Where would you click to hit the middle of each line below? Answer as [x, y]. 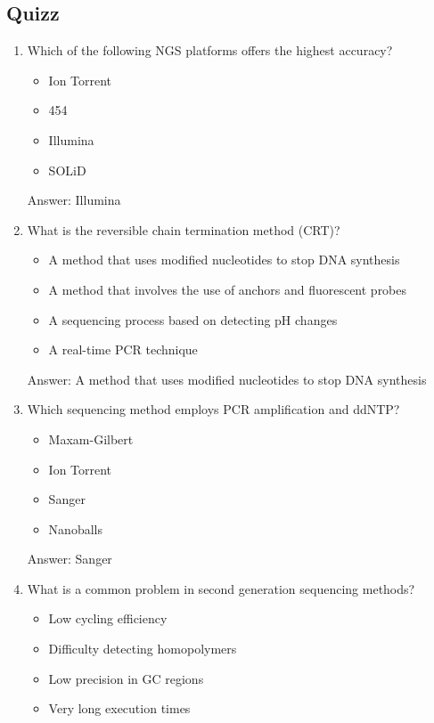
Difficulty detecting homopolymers [143, 649]
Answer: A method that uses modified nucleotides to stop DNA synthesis [227, 379]
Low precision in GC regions [126, 678]
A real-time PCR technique [123, 349]
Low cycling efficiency [108, 618]
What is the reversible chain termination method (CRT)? [184, 229]
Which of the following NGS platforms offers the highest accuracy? [210, 50]
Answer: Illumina [74, 200]
